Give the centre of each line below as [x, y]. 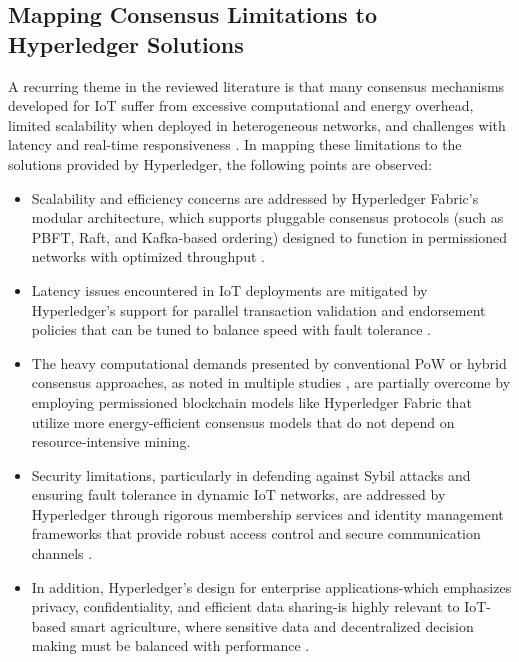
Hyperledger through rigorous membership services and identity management [267, 513]
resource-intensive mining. [111, 441]
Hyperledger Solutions [126, 43]
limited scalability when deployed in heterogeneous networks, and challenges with [257, 124]
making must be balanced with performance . [170, 645]
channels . [62, 553]
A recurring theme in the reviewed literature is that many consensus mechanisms [256, 85]
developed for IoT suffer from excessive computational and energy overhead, [241, 105]
